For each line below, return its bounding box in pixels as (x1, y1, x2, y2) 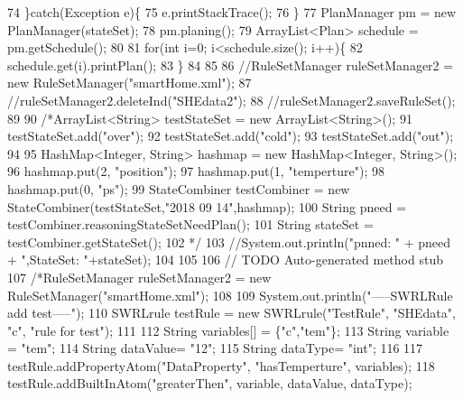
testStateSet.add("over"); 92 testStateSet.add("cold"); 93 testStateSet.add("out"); (7, 126, 454, 145)
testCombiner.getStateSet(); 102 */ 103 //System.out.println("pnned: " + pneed (7, 232, 451, 251)
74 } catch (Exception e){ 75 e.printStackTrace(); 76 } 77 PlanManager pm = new (7, 3, 457, 21)
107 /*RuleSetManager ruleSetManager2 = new (7, 267, 272, 286)
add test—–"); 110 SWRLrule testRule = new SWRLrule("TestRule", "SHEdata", (7, 303, 456, 322)
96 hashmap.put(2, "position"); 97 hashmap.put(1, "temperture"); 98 (7, 162, 385, 181)
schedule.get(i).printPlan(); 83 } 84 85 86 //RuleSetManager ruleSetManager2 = (7, 55, 454, 74)
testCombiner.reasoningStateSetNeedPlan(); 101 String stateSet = (7, 215, 374, 234)
